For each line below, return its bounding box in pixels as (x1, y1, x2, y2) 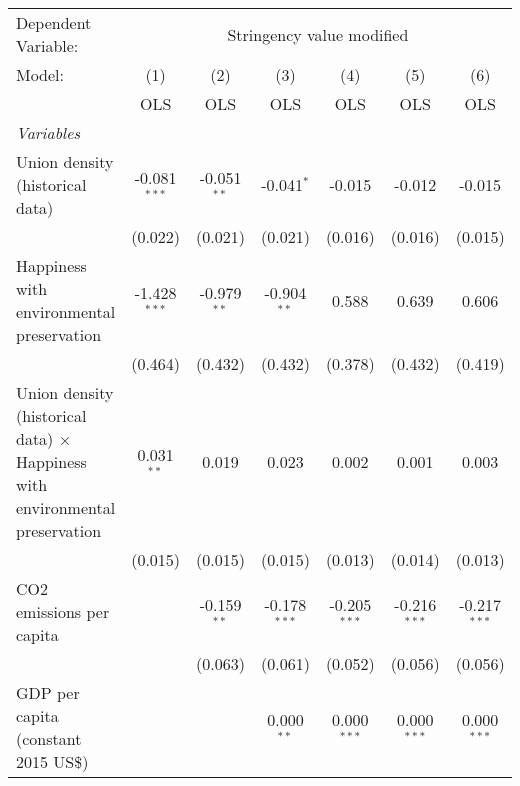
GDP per (16, 681, 80, 704)
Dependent (16, 11, 92, 34)
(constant (16, 727, 82, 750)
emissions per (16, 600, 110, 623)
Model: (16, 63, 65, 86)
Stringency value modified (227, 22, 409, 46)
